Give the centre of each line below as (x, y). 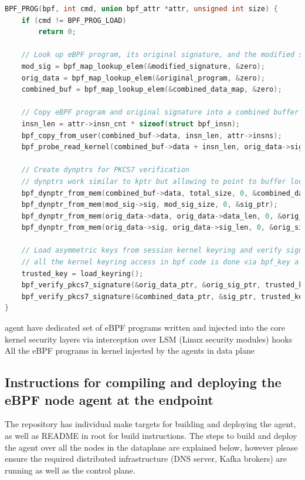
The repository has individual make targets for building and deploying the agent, (150, 424)
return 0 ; (57, 32)
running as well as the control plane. (70, 470)
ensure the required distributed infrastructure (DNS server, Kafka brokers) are (146, 459)
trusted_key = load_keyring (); (82, 273)
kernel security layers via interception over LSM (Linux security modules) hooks (149, 339)
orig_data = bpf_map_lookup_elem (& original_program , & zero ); (143, 78)
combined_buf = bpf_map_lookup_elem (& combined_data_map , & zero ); (152, 90)
